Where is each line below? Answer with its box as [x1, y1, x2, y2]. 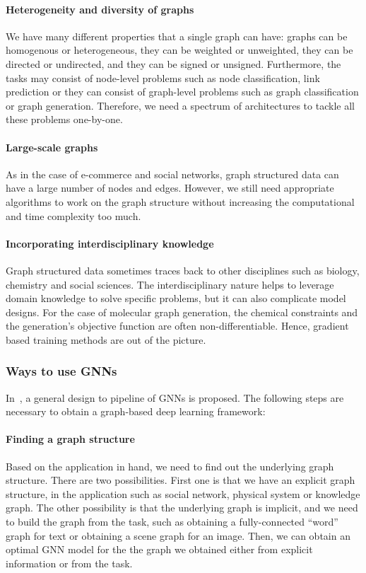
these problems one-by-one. [6, 112, 123, 127]
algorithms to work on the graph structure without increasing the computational [6, 194, 355, 209]
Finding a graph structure [6, 432, 135, 446]
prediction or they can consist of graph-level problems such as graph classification [6, 84, 359, 99]
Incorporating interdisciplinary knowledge [6, 236, 214, 250]
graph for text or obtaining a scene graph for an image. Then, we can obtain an [6, 528, 350, 543]
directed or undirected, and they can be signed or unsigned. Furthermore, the [6, 56, 341, 71]
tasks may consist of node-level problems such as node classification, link [6, 70, 320, 85]
